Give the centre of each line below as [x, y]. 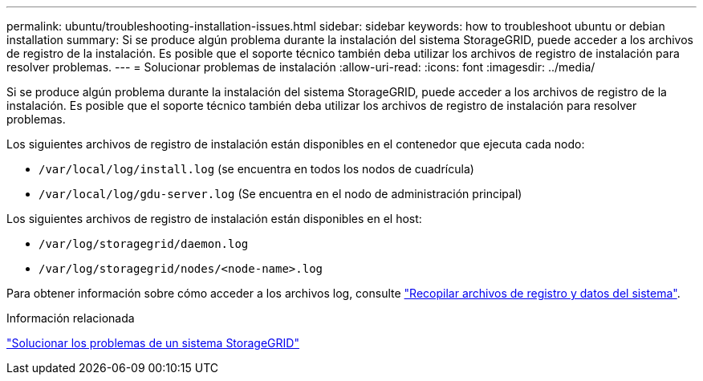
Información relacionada [71, 318]
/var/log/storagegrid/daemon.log [144, 244]
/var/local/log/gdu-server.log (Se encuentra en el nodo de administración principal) [280, 194]
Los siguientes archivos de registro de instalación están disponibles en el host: [214, 219]
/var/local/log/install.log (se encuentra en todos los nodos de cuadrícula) [256, 169]
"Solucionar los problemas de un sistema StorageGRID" [153, 343]
